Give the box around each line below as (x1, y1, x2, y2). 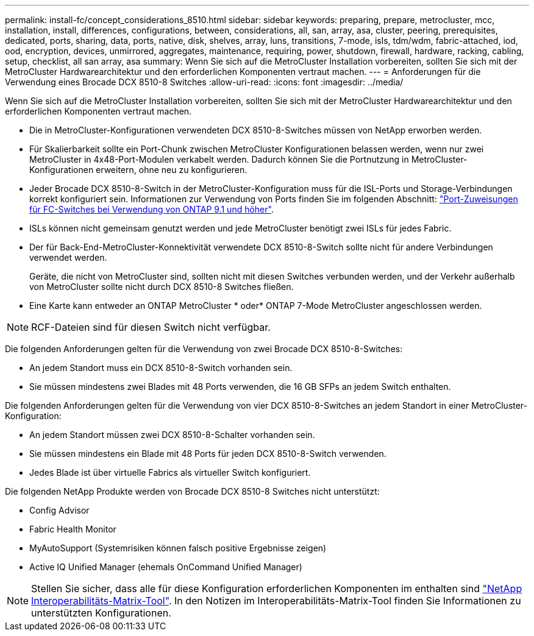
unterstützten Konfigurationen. (31, 607, 171, 619)
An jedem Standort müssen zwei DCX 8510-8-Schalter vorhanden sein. (29, 429, 315, 440)
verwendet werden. (29, 252, 107, 263)
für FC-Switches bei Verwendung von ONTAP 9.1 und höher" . (29, 204, 274, 214)
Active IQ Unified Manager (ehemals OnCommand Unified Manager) (29, 562, 302, 572)
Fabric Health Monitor (29, 524, 116, 534)
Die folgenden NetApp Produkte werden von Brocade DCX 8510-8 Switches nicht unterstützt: (5, 486, 380, 496)
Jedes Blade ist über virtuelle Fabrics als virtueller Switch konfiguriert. (29, 467, 311, 478)
